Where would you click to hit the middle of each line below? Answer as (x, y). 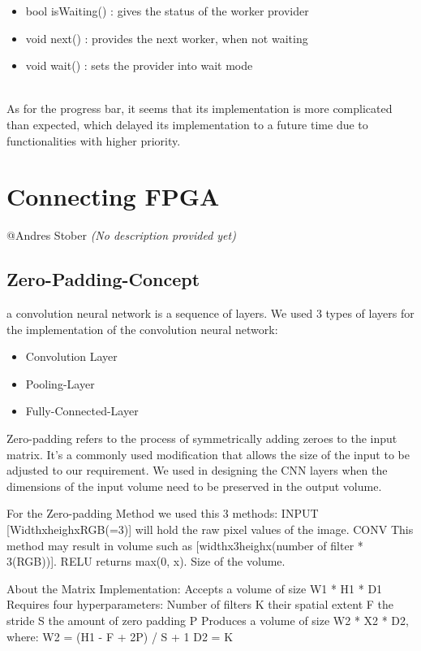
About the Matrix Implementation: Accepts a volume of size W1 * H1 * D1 (195, 588)
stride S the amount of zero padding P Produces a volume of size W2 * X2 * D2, (208, 620)
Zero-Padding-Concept (103, 279)
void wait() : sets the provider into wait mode (139, 65)
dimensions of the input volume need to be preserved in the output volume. (194, 486)
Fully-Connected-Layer (82, 411)
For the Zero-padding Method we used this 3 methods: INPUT (163, 513)
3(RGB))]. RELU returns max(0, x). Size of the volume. (146, 561)
